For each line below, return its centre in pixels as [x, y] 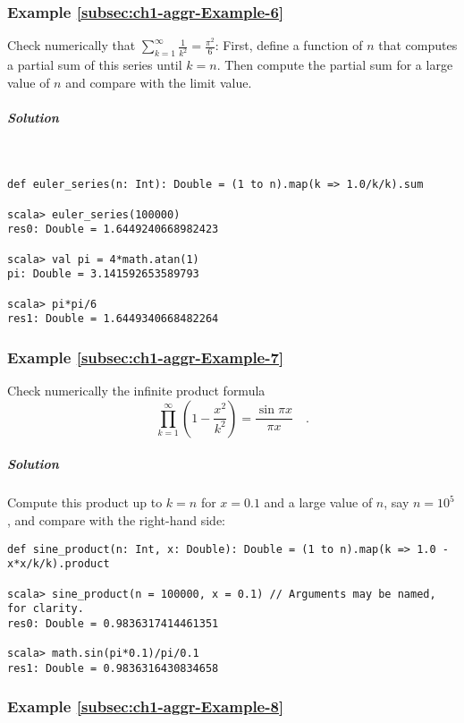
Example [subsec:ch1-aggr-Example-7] [146, 357]
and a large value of [318, 502]
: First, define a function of [289, 45]
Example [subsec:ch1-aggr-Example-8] [146, 706]
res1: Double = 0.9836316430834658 [113, 668]
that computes [418, 45]
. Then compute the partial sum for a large [335, 65]
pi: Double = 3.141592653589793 [103, 274]
